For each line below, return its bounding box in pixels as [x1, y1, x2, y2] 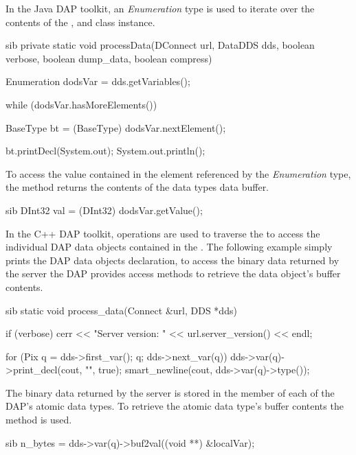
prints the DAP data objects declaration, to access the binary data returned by [5, 253, 340, 267]
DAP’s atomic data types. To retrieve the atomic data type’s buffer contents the [5, 399, 344, 413]
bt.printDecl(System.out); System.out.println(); [5, 143, 205, 158]
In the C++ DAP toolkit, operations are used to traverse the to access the [5, 226, 320, 240]
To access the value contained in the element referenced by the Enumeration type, [5, 166, 351, 180]
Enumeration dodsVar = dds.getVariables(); [5, 74, 190, 89]
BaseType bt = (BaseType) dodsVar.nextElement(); [5, 120, 226, 135]
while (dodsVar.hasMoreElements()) [5, 97, 157, 111]
